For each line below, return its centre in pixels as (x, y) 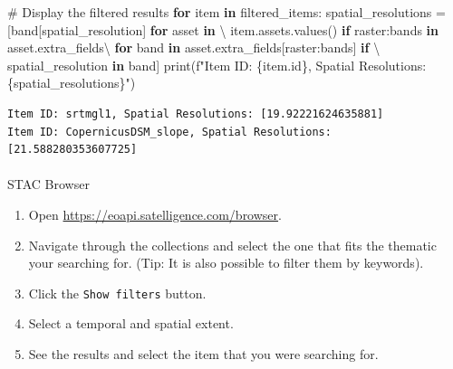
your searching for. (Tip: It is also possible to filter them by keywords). (226, 263)
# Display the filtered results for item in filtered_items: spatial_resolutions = (226, 12)
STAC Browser (48, 184)
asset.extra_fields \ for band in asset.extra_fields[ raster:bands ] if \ (194, 47)
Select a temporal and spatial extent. (131, 323)
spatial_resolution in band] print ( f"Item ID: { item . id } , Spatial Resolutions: (217, 65)
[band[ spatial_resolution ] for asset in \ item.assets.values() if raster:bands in (223, 29)
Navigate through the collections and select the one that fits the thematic (232, 245)
